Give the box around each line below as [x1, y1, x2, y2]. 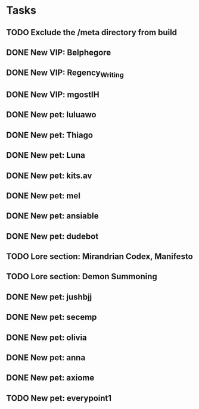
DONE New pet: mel [6, 191, 80, 201]
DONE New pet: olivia [6, 332, 88, 342]
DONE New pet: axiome [6, 373, 95, 383]
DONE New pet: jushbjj [6, 292, 92, 302]
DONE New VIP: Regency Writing [6, 68, 124, 79]
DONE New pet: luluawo [6, 110, 97, 120]
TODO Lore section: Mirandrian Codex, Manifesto [6, 251, 194, 262]
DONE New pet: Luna [6, 150, 85, 161]
